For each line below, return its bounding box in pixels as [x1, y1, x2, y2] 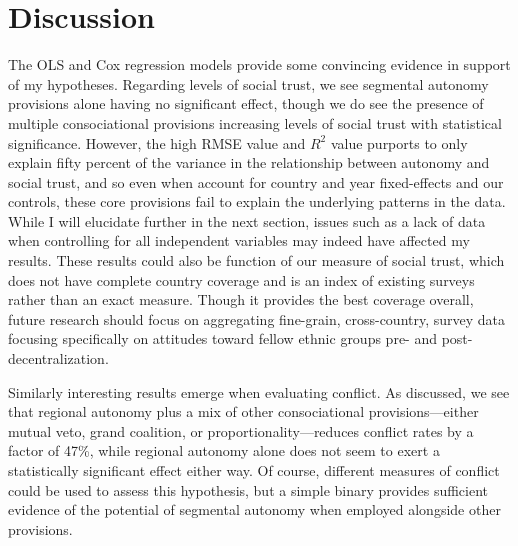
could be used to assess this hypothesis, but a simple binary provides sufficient [8, 479, 489, 500]
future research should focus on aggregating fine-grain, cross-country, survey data [8, 308, 506, 329]
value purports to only [330, 132, 468, 153]
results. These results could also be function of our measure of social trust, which [8, 250, 505, 271]
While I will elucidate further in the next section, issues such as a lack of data [8, 210, 486, 231]
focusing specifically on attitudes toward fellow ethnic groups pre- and [8, 328, 438, 349]
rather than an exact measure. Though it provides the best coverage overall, [8, 289, 474, 310]
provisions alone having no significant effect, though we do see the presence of [8, 93, 484, 114]
